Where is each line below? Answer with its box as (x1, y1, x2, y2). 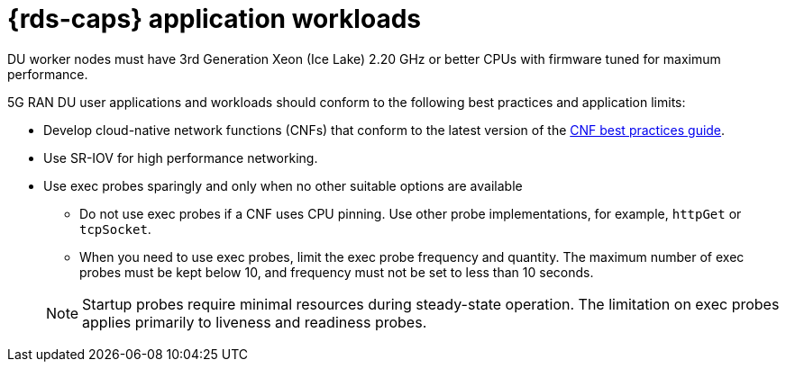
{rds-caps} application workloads (7, 4, 421, 34)
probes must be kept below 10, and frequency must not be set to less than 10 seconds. (79, 264, 594, 280)
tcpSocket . (79, 220, 151, 237)
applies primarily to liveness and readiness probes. (82, 312, 427, 331)
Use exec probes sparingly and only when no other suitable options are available (43, 177, 523, 193)
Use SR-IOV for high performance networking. (43, 149, 318, 166)
